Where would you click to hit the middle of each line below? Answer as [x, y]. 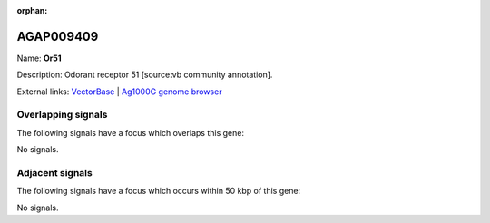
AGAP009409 [58, 36]
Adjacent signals [54, 172]
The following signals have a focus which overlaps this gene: [131, 132]
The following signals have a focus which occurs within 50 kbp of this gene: [159, 191]
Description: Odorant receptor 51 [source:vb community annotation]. [145, 75]
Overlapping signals [62, 115]
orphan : [32, 10]
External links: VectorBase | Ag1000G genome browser [119, 92]
